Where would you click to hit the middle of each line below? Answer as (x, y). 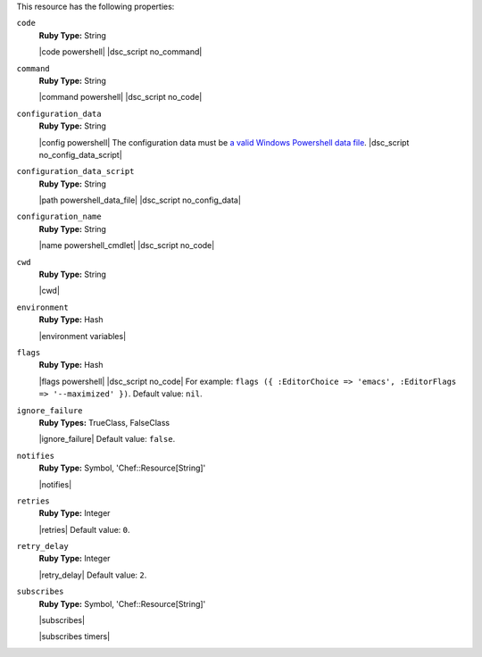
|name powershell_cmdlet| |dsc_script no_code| (127, 245)
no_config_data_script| (80, 154)
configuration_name (59, 217)
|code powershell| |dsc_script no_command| (120, 52)
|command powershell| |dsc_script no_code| (120, 97)
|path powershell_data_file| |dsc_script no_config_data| (140, 200)
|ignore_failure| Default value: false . (107, 439)
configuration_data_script (75, 171)
